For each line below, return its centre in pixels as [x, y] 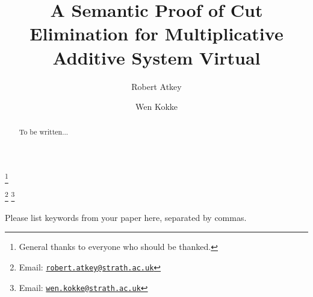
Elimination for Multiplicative [156, 34]
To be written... [44, 132]
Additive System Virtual [156, 57]
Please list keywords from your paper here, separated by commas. [126, 217]
